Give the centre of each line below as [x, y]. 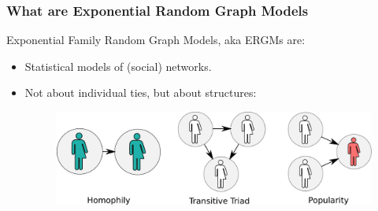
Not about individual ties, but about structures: [141, 93]
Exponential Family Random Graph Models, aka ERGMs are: [156, 40]
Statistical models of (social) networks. [118, 66]
